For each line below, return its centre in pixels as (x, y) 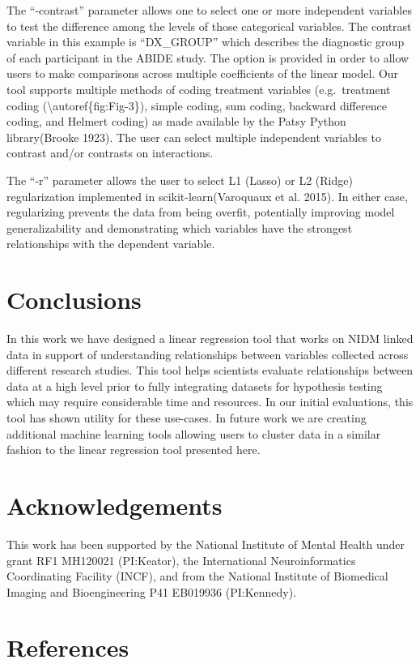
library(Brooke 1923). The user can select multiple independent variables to (194, 137)
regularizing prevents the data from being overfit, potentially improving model (201, 212)
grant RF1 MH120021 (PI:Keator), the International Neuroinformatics (181, 560)
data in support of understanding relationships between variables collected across (208, 354)
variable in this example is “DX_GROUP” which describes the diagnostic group (206, 42)
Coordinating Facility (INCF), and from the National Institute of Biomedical (197, 576)
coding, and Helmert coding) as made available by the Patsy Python (176, 121)
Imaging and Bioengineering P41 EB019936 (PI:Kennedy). (152, 591)
